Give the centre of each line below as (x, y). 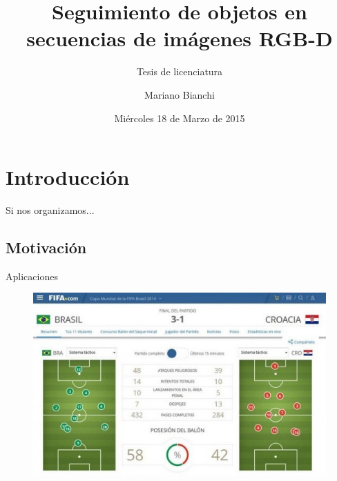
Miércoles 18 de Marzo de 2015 (180, 118)
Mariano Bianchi (180, 94)
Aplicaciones (32, 276)
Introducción (68, 177)
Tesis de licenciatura (180, 71)
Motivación (46, 247)
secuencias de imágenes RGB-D (180, 38)
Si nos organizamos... (50, 210)
